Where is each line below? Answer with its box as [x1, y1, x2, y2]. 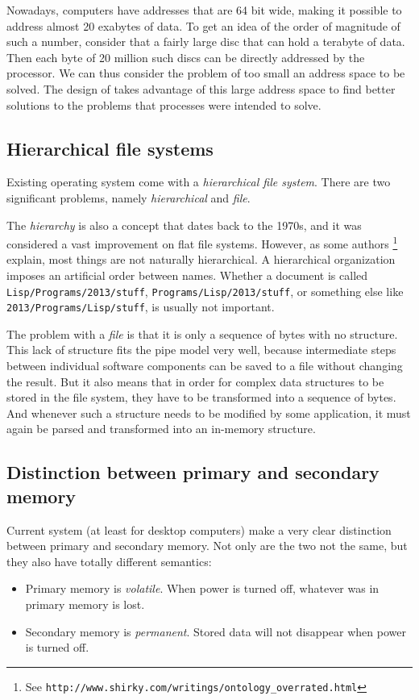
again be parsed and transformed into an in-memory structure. [6, 420, 316, 437]
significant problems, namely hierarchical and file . [6, 189, 251, 206]
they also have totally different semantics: [6, 552, 212, 569]
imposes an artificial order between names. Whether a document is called [6, 266, 368, 283]
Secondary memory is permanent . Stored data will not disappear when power [25, 623, 406, 640]
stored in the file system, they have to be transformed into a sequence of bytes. [6, 389, 396, 406]
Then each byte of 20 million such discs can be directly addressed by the [6, 48, 365, 65]
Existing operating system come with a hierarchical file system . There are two [6, 173, 391, 190]
